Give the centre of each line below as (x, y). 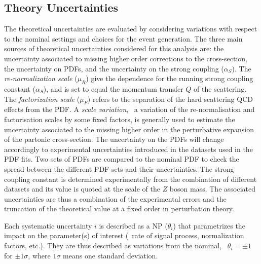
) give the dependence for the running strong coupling (170, 78)
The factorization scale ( (42, 99)
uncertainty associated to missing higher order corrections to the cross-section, (126, 58)
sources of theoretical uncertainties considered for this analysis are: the (114, 48)
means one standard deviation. (110, 255)
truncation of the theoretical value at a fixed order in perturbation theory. (119, 209)
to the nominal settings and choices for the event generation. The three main (123, 38)
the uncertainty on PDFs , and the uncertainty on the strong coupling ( (114, 68)
